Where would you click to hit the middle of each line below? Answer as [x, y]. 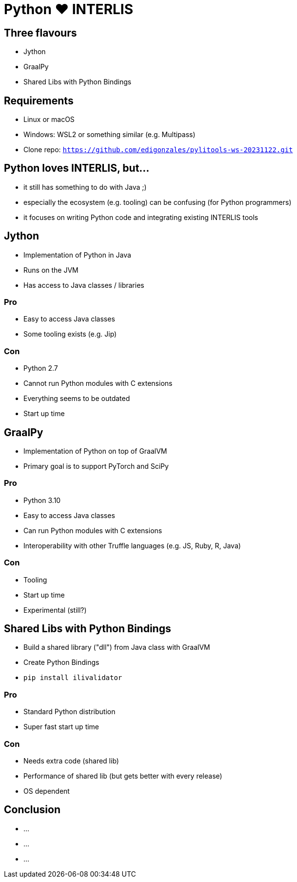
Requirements [39, 100]
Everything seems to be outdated [77, 399]
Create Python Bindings [61, 662]
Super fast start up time [61, 727]
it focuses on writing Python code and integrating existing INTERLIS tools [141, 217]
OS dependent [47, 791]
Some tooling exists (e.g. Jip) [70, 334]
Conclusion [32, 810]
